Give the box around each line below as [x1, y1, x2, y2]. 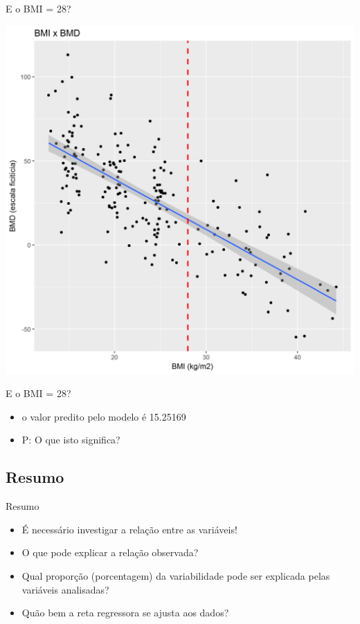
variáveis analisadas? [21, 582, 109, 596]
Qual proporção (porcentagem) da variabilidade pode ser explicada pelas [21, 568, 330, 582]
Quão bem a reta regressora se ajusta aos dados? [21, 605, 229, 620]
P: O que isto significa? [21, 432, 120, 447]
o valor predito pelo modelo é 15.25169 [21, 409, 186, 423]
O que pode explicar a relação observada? [21, 545, 199, 560]
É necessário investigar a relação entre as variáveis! [21, 522, 237, 536]
